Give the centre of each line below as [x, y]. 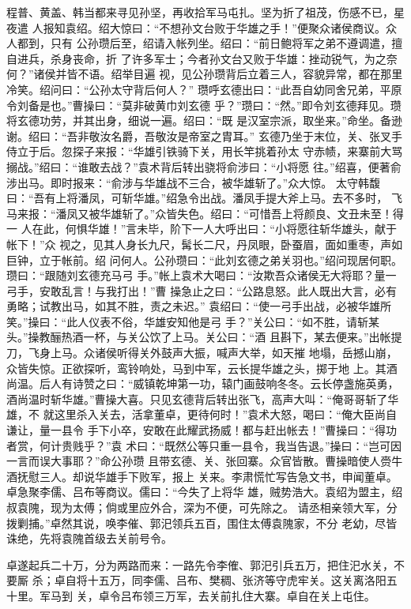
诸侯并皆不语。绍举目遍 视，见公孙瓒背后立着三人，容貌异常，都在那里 [218, 74]
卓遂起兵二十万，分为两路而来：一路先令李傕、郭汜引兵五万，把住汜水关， [200, 564]
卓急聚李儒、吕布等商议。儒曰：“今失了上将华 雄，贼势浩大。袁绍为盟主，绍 [205, 492]
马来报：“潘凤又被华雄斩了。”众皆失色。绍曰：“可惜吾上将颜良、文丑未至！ [200, 213]
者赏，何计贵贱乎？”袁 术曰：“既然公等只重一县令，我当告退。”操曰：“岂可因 [204, 445]
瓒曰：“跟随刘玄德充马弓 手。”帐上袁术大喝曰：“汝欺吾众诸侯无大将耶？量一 [202, 275]
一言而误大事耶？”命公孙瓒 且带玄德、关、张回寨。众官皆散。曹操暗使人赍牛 [205, 461]
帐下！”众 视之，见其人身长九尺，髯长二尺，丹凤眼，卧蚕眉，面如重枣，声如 [205, 244]
